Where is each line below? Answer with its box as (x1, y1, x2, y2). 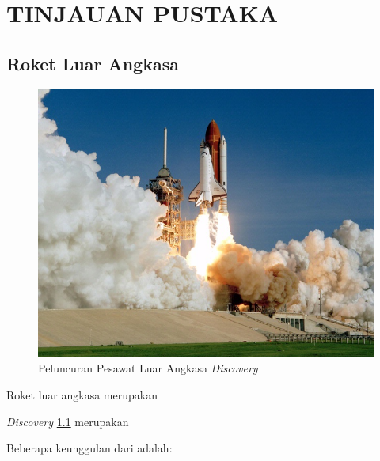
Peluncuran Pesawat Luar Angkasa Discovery (38, 360, 258, 376)
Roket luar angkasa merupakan (6, 386, 158, 402)
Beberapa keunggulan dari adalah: (6, 440, 173, 456)
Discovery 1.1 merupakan (6, 413, 129, 429)
